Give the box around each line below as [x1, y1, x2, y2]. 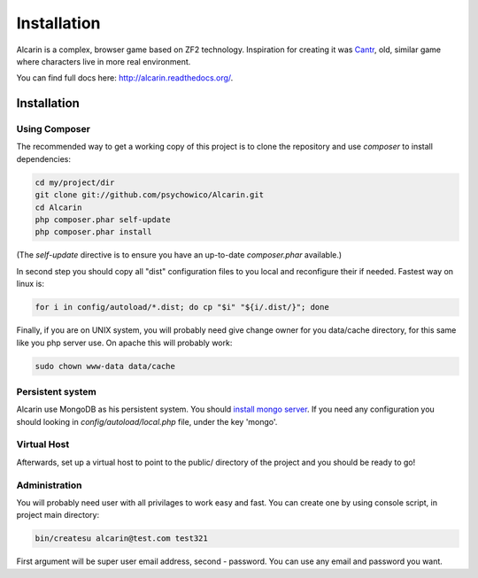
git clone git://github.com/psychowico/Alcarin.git [35, 190, 265, 200]
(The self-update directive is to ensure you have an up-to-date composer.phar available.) [16, 250, 343, 260]
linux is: [16, 279, 44, 289]
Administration [16, 479, 82, 491]
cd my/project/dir [35, 177, 115, 188]
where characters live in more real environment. [16, 56, 191, 66]
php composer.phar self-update [35, 215, 172, 225]
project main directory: [16, 510, 100, 520]
